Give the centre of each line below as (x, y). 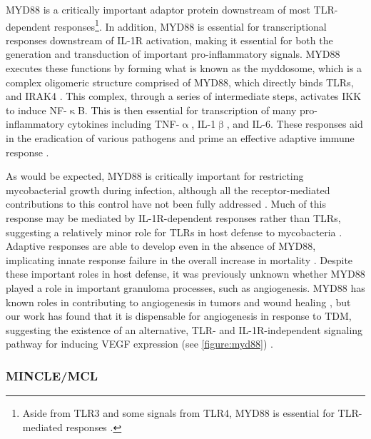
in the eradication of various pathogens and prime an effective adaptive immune (180, 138)
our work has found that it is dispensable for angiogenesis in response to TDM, (179, 316)
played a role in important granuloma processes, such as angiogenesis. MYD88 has (185, 287)
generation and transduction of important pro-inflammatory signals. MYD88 (173, 54)
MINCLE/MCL (52, 375)
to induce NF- (36, 110)
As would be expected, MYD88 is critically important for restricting (155, 176)
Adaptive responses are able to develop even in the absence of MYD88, (161, 246)
